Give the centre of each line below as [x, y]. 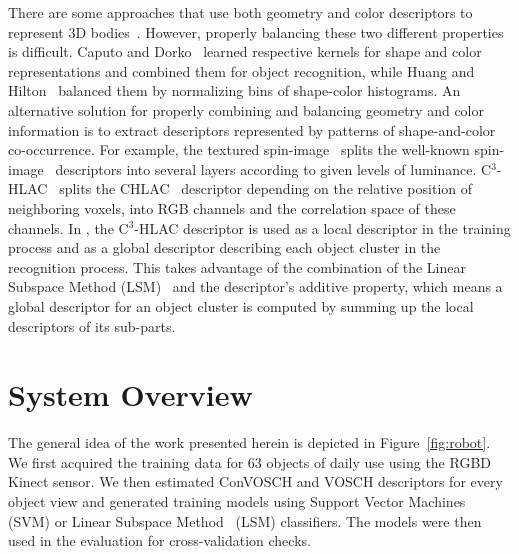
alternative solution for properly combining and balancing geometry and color [246, 109]
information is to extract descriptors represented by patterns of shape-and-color [252, 129]
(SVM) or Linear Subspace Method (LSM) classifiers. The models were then [245, 520]
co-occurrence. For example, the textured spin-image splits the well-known [239, 149]
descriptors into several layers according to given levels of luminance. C [273, 168]
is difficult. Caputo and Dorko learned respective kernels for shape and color [245, 51]
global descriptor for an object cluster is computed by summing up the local [241, 305]
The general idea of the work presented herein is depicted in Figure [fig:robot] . [249, 442]
